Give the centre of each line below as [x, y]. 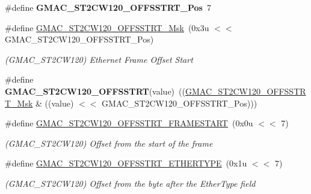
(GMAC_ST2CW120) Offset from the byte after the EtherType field [130, 183]
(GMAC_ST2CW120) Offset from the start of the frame [109, 143]
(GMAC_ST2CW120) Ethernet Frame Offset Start [99, 59]
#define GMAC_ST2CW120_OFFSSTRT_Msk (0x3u [107, 27]
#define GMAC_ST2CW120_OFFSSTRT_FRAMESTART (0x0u [129, 123]
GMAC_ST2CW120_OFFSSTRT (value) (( [95, 91]
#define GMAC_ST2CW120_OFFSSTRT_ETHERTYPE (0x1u [126, 163]
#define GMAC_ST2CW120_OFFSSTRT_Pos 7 [108, 7]
